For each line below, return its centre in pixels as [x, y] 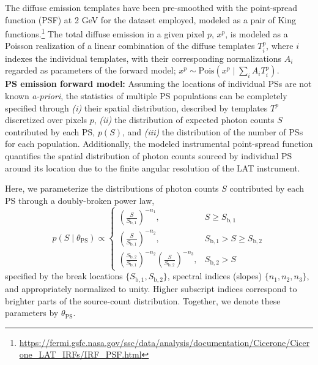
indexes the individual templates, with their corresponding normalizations [143, 58]
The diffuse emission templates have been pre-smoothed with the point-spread [151, 7]
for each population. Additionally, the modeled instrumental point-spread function [159, 144]
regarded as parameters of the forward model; [91, 70]
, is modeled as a [257, 33]
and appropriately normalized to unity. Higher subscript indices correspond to [151, 288]
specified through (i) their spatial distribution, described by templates [136, 107]
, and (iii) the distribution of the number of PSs [213, 131]
